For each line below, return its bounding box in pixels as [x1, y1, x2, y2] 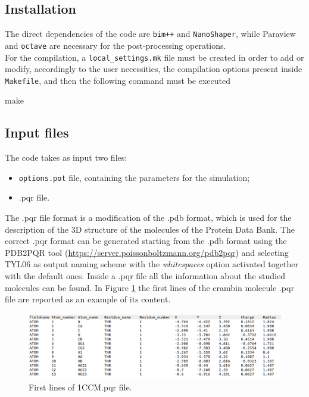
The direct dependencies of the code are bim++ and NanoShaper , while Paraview [5, 27, 296, 40]
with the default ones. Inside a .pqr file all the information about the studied [5, 270, 285, 282]
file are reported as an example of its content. [5, 293, 171, 305]
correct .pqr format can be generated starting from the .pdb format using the [5, 235, 287, 247]
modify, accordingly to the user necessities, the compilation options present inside [5, 62, 302, 75]
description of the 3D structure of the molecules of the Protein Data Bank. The [5, 223, 295, 235]
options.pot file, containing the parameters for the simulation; [18, 171, 250, 183]
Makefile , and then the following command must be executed [5, 74, 230, 86]
